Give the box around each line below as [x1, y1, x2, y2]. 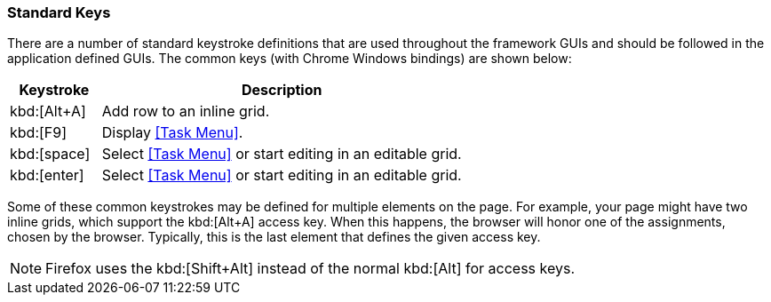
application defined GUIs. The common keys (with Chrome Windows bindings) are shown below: [7, 51, 572, 67]
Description [242, 81, 322, 99]
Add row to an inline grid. [101, 102, 270, 121]
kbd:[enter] [10, 166, 84, 185]
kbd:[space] [10, 145, 91, 163]
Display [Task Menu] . [101, 123, 243, 142]
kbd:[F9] [10, 123, 68, 142]
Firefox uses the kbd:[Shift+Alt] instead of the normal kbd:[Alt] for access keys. [45, 259, 576, 278]
